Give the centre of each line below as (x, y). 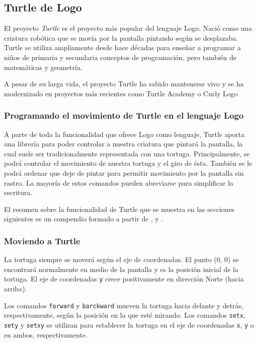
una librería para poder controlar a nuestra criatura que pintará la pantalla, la (124, 144)
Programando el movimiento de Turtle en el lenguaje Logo (124, 115)
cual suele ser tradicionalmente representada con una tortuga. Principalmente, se (127, 153)
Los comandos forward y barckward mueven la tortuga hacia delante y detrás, (124, 305)
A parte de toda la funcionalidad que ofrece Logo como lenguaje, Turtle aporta (124, 134)
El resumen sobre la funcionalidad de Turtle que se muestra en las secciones (119, 209)
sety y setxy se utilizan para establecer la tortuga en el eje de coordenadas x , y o (129, 324)
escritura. (18, 192)
